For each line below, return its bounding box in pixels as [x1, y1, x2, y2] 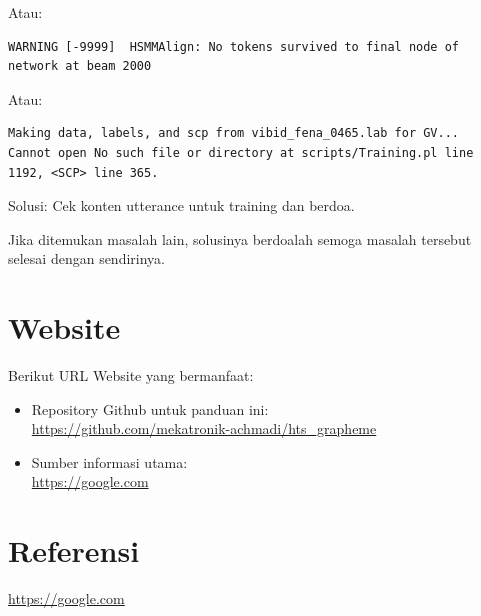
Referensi [8, 530, 140, 571]
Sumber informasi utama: [31, 451, 188, 472]
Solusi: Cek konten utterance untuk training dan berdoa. [8, 195, 355, 216]
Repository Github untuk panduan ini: [31, 398, 269, 419]
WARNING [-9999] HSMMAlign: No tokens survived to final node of [8, 39, 460, 54]
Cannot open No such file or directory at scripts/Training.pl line [8, 145, 474, 160]
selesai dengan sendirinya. [8, 248, 165, 269]
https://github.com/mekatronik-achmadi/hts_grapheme [31, 418, 377, 439]
